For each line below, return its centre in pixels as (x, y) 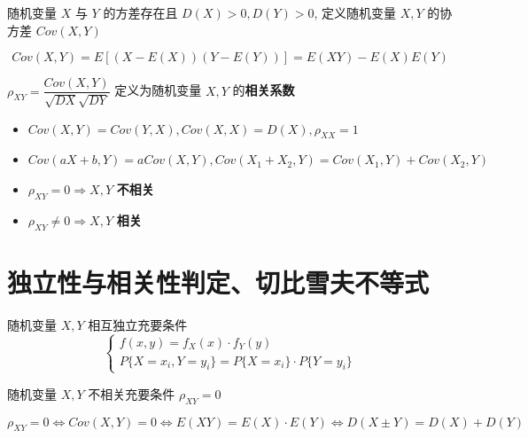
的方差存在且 (140, 12)
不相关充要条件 (132, 393)
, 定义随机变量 (355, 12)
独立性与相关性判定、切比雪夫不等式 (218, 282)
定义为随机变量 (158, 90)
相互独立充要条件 (138, 324)
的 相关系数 (264, 90)
